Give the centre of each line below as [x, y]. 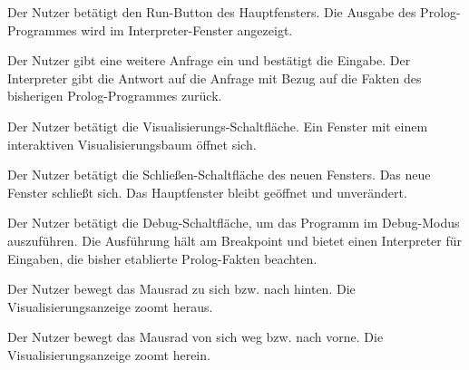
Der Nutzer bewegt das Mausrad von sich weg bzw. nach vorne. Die [195, 337]
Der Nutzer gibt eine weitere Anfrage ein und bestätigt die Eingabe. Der [209, 60]
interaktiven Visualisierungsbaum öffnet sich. [132, 144]
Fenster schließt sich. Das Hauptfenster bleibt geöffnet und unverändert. [207, 192]
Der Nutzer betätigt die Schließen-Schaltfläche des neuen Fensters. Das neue [219, 175]
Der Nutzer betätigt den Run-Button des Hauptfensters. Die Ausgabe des [212, 12]
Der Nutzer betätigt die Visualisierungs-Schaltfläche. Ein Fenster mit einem [218, 126]
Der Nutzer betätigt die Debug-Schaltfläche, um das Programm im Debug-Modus [234, 223]
